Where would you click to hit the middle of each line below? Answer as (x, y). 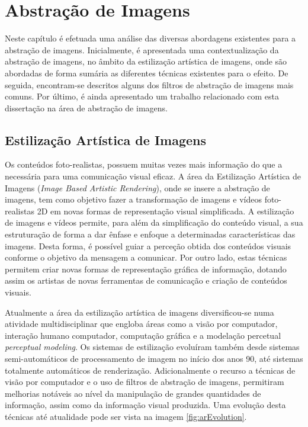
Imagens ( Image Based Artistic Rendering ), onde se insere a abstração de (137, 187)
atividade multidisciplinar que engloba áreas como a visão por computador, (141, 324)
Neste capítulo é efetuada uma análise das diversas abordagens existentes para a (150, 38)
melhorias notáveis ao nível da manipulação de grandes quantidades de (133, 393)
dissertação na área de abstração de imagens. (86, 107)
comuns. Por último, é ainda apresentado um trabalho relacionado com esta (142, 96)
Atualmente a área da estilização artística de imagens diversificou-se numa (139, 312)
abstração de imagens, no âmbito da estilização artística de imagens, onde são (146, 61)
